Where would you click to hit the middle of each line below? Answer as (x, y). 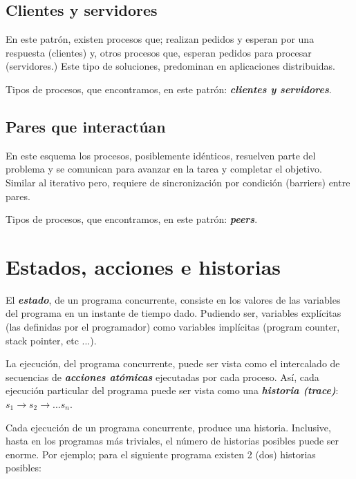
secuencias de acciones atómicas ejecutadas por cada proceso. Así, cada (162, 377)
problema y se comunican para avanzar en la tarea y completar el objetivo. (164, 169)
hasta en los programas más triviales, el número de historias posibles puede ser (172, 441)
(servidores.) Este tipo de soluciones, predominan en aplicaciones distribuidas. (170, 66)
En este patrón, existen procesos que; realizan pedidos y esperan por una (160, 39)
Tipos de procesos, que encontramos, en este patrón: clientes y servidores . (169, 89)
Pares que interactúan (86, 126)
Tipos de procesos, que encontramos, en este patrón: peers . (132, 219)
